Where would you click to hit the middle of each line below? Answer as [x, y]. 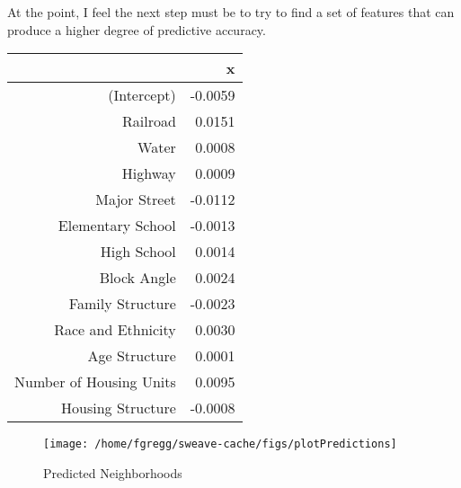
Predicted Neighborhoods [113, 472]
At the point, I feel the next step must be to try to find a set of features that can [231, 12]
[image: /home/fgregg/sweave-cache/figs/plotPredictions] [220, 444]
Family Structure [122, 304]
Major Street [136, 200]
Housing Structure [119, 408]
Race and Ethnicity [115, 330]
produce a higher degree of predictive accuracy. [137, 29]
